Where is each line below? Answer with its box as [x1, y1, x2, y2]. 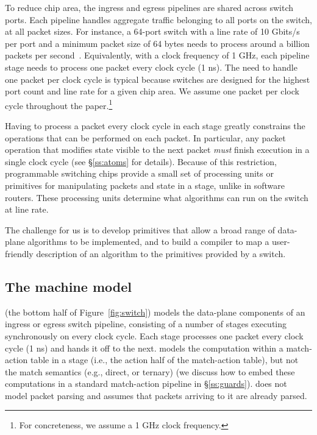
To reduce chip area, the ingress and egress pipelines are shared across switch [5, 1, 294, 13]
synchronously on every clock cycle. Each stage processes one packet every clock [5, 329, 304, 342]
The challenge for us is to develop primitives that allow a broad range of [5, 223, 275, 236]
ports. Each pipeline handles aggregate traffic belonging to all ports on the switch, [5, 13, 312, 26]
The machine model [5, 277, 132, 295]
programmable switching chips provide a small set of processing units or [5, 167, 274, 180]
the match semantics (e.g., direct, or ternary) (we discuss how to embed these [5, 365, 295, 378]
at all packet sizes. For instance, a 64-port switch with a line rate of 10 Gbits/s [5, 25, 300, 38]
